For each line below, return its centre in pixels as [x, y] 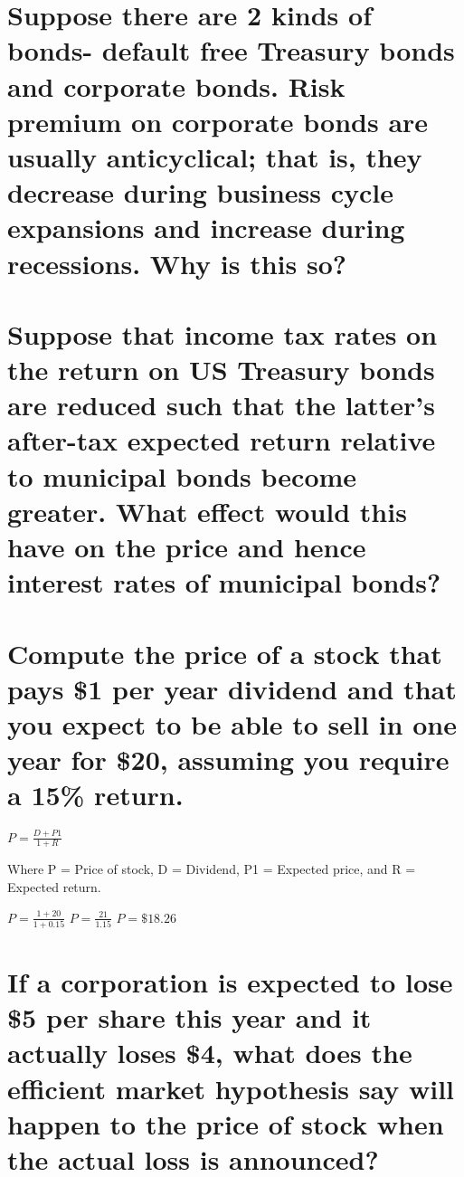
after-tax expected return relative [222, 440]
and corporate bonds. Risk [176, 85]
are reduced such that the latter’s [222, 405]
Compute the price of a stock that [225, 653]
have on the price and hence [187, 546]
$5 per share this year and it [189, 1017]
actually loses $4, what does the [210, 1053]
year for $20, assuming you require [228, 759]
